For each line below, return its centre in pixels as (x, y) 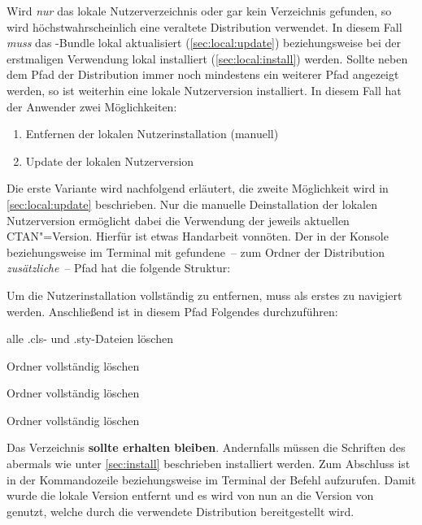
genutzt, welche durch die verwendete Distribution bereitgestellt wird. (181, 511)
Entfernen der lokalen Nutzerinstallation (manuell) (152, 134)
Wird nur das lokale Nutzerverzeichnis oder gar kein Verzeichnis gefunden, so (199, 11)
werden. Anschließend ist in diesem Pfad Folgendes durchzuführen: (172, 311)
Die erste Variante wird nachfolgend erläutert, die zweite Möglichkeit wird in (198, 188)
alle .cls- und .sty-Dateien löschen (90, 338)
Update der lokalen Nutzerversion (110, 161)
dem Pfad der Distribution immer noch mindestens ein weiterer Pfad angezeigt (203, 74)
